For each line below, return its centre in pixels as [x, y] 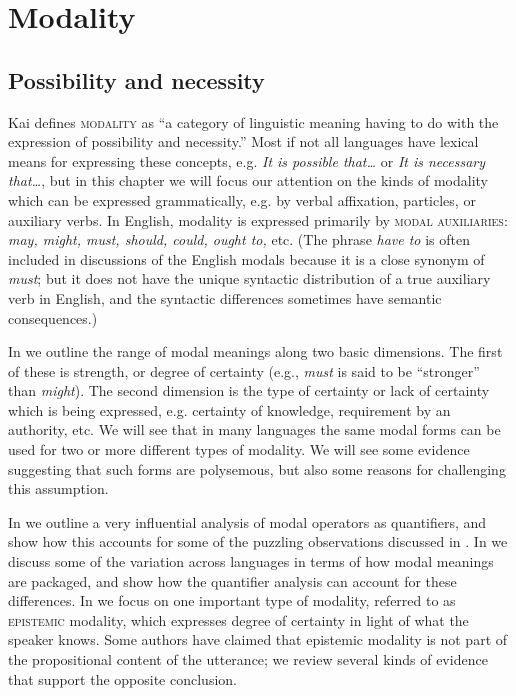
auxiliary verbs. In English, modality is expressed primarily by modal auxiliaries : [258, 219]
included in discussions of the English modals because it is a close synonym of [246, 258]
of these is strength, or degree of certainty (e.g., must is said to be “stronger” [244, 370]
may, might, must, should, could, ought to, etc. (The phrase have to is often [239, 239]
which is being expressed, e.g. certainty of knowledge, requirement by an [229, 409]
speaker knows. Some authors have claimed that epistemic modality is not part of [258, 639]
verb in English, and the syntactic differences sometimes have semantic [225, 297]
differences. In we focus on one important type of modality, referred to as [232, 600]
